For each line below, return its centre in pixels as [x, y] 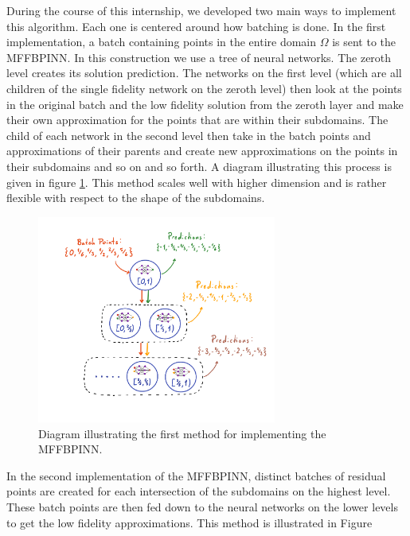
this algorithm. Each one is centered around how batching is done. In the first [196, 26]
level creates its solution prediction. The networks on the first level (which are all [204, 73]
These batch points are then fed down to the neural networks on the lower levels [202, 506]
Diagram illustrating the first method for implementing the [182, 433]
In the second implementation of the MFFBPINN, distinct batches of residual [196, 475]
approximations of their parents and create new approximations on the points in [202, 151]
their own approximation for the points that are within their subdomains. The [197, 120]
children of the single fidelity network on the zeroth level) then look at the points [204, 88]
